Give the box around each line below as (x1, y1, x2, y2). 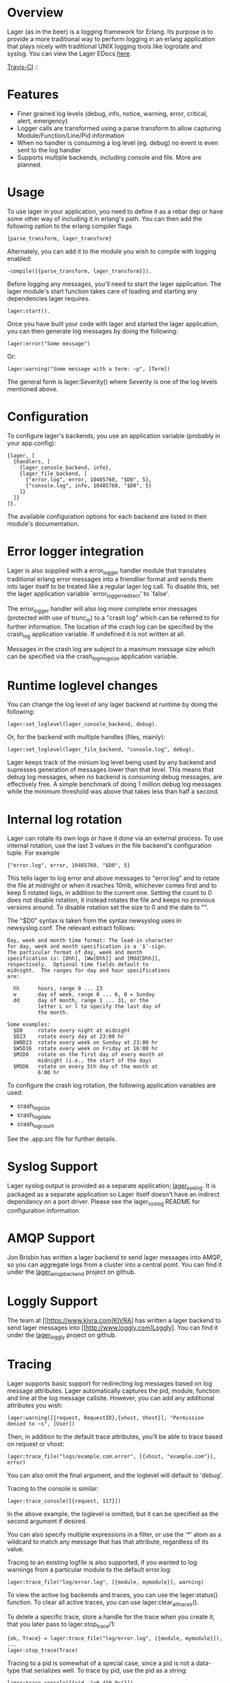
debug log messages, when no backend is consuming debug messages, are (7, 773, 223, 781)
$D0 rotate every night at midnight (13, 1028, 130, 1034)
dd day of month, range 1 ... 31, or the (13, 997, 149, 1004)
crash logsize (16, 1102, 50, 1112)
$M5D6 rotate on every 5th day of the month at (13, 1063, 158, 1070)
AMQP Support (7, 1231, 95, 1246)
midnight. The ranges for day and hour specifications (7, 967, 170, 974)
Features (7, 87, 59, 102)
